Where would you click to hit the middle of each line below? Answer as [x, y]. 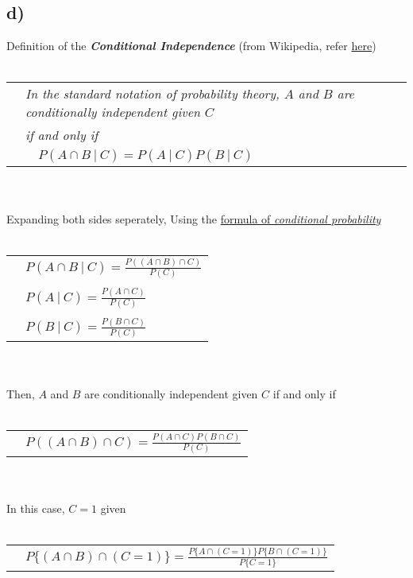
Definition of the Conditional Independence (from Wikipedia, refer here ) [191, 46]
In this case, [36, 508]
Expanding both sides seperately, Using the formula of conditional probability [194, 218]
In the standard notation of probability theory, [153, 94]
